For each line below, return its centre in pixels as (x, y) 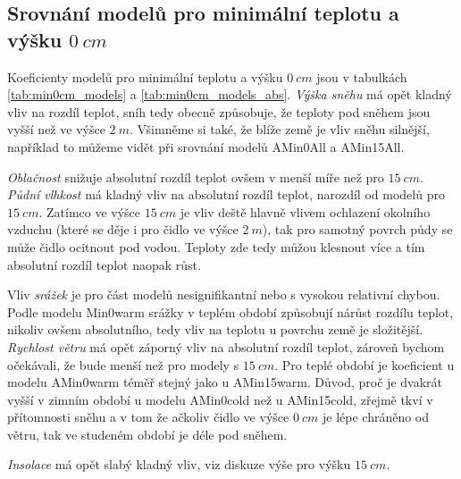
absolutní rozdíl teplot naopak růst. (104, 264)
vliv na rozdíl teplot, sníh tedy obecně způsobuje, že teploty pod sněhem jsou (219, 111)
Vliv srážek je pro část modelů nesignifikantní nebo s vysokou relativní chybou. (224, 294)
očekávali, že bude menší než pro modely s (123, 364)
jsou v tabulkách (362, 76)
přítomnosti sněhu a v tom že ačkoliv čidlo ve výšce (148, 417)
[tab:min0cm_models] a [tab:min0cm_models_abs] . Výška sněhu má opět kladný (230, 94)
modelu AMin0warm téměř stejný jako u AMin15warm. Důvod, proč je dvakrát (225, 382)
